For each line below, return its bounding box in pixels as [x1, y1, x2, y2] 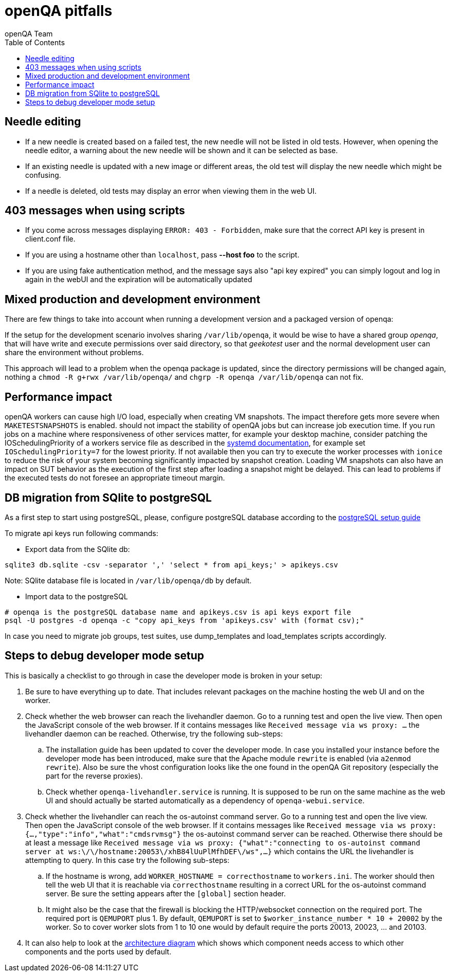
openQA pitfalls [5, 2, 113, 20]
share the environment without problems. [5, 348, 144, 357]
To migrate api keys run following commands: [5, 528, 158, 538]
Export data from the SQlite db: [25, 544, 130, 554]
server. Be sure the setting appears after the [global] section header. [46, 889, 286, 898]
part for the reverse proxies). [46, 771, 143, 780]
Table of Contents [5, 38, 65, 47]
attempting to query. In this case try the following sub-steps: [25, 855, 230, 864]
